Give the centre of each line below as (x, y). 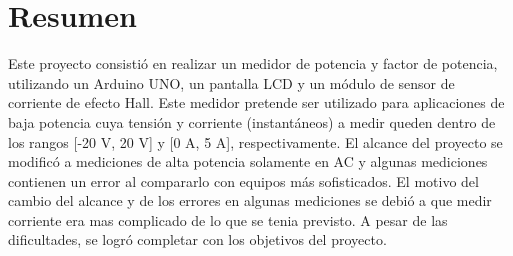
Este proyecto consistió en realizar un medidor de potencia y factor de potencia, (253, 63)
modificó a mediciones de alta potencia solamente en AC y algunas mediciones (248, 161)
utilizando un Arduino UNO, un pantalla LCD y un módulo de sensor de (231, 82)
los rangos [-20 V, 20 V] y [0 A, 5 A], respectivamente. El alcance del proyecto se (255, 141)
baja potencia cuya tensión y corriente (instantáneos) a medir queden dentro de (252, 121)
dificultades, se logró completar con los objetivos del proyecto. (197, 239)
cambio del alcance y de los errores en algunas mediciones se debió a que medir (250, 200)
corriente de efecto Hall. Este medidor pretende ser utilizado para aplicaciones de (256, 102)
